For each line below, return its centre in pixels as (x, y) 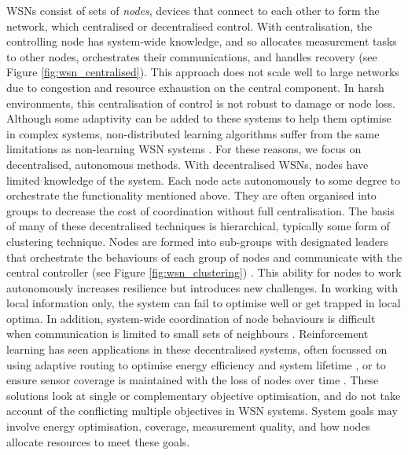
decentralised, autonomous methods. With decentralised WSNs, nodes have (187, 164)
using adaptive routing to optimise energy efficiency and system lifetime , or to (196, 364)
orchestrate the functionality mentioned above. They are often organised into (191, 195)
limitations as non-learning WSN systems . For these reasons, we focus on (184, 149)
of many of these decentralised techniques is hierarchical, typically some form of (198, 226)
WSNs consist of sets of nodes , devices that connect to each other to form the (193, 10)
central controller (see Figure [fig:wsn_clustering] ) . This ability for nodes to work (204, 272)
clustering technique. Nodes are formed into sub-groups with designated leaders (197, 241)
